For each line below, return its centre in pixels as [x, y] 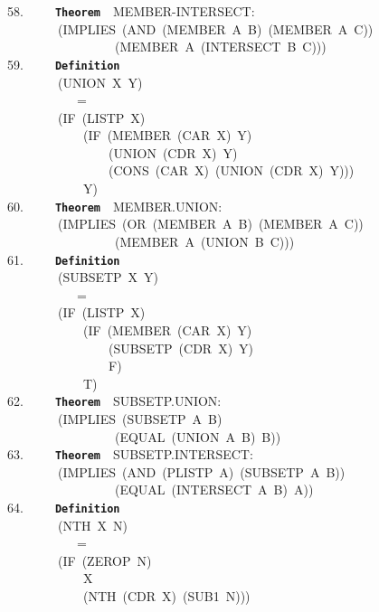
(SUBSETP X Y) [108, 277]
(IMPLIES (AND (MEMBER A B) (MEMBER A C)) [215, 28]
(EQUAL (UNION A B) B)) [198, 436]
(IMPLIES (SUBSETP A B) [140, 418]
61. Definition [64, 259]
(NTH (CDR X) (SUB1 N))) [166, 596]
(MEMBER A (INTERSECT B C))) [220, 47]
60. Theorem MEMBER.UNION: [115, 206]
